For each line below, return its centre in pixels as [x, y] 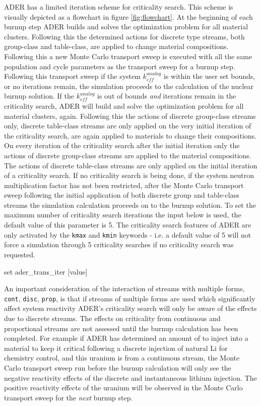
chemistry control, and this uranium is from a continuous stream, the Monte [122, 358]
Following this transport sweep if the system [72, 76]
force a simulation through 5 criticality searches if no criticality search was [119, 244]
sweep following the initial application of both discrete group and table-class [122, 195]
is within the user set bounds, [209, 76]
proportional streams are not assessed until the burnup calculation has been [121, 328]
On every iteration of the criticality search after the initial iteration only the [122, 145]
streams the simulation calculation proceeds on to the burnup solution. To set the [130, 205]
